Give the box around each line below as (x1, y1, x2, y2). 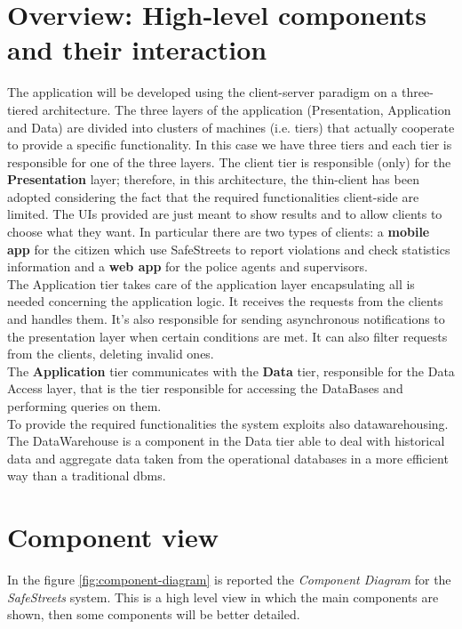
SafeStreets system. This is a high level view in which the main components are (7, 587, 439, 606)
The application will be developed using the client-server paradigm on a (7, 83, 398, 101)
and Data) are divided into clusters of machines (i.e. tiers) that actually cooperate (7, 117, 455, 136)
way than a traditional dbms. (7, 466, 166, 485)
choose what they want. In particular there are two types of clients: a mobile (7, 222, 430, 241)
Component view (7, 519, 219, 555)
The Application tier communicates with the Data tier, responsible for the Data (7, 361, 455, 380)
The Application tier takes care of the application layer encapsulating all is (7, 274, 415, 293)
